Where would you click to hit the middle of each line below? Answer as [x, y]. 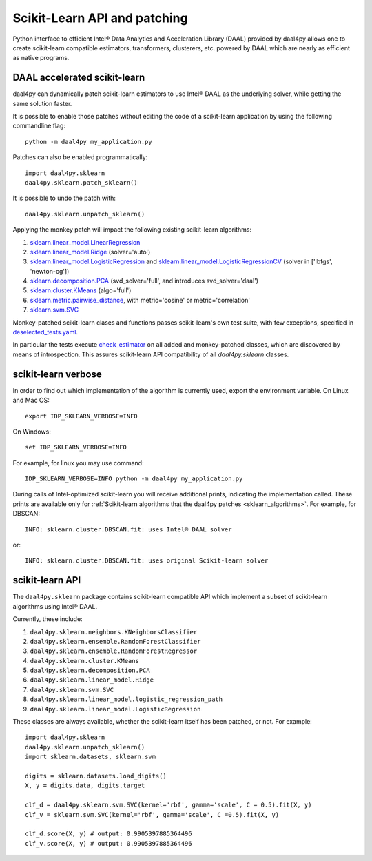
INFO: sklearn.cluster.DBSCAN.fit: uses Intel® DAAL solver [128, 529]
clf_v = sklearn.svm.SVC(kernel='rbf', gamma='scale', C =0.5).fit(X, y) [152, 814]
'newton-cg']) [50, 271]
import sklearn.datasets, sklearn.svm [91, 757]
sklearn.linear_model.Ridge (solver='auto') [90, 252]
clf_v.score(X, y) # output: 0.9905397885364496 [108, 843]
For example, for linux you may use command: [78, 463]
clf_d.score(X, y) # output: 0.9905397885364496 [108, 834]
